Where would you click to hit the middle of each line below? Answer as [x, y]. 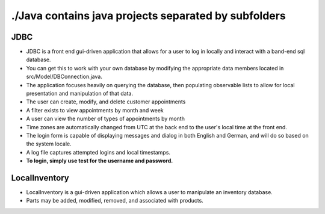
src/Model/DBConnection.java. [64, 77]
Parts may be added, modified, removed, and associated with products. [115, 201]
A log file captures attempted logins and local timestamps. [98, 152]
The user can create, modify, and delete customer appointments [106, 102]
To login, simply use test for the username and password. [100, 161]
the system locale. [49, 144]
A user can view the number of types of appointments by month [105, 119]
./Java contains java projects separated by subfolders [148, 16]
